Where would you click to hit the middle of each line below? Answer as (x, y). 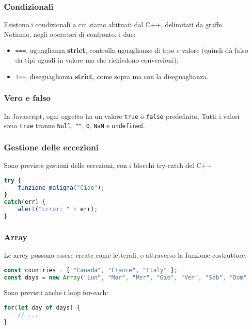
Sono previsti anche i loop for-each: (56, 292)
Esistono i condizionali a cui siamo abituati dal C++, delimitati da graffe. (114, 25)
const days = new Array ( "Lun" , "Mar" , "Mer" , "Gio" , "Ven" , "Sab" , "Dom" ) (127, 277)
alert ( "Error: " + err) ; (58, 209)
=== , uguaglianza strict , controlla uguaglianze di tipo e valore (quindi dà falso (132, 50)
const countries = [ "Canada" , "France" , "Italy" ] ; (91, 270)
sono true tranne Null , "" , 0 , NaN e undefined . (74, 125)
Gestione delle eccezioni (51, 147)
